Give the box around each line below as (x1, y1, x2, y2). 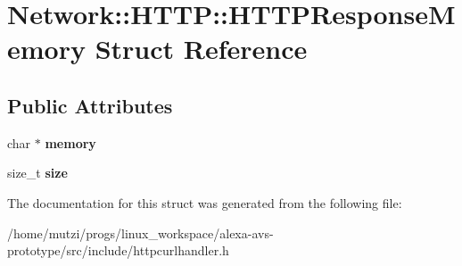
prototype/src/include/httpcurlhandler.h (7, 241, 229, 260)
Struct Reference (95, 30, 308, 67)
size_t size (7, 163, 68, 182)
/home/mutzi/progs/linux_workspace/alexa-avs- (7, 223, 274, 242)
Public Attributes (7, 91, 173, 119)
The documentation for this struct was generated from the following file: (7, 193, 402, 212)
